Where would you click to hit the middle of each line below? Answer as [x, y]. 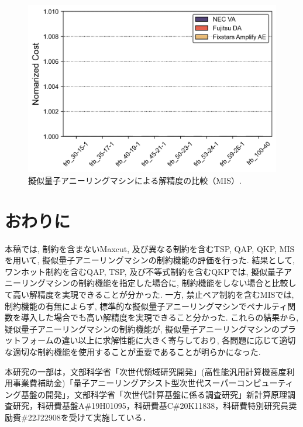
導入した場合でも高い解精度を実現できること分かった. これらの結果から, [160, 317]
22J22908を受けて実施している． [89, 417]
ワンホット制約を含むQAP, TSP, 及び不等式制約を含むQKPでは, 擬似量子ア [149, 271]
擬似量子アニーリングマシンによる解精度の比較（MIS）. [135, 180]
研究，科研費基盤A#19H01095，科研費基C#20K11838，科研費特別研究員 [151, 406]
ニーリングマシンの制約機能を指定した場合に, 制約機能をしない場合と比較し [151, 283]
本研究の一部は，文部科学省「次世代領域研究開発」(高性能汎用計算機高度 [146, 371]
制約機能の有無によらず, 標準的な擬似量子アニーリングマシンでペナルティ [146, 306]
